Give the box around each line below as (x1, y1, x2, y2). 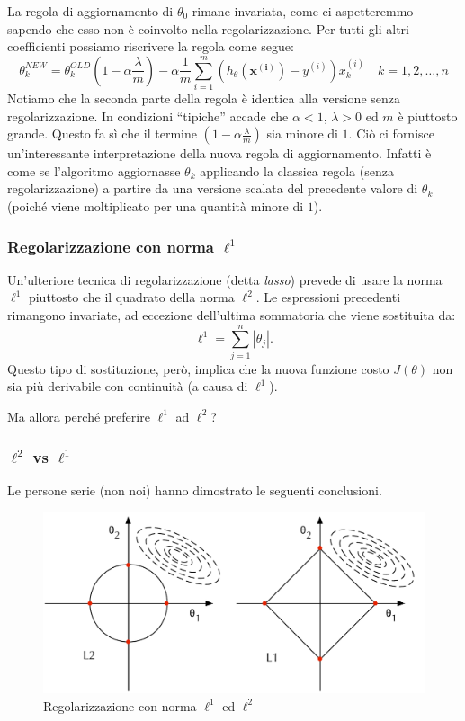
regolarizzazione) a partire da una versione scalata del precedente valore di (7, 179, 418, 198)
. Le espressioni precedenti (255, 288, 401, 307)
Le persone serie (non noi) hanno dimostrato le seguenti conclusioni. (7, 480, 382, 499)
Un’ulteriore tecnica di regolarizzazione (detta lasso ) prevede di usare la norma (7, 270, 443, 289)
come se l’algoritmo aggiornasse (7, 161, 181, 180)
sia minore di (266, 124, 338, 143)
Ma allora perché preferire (7, 406, 150, 425)
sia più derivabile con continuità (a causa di (7, 377, 248, 396)
